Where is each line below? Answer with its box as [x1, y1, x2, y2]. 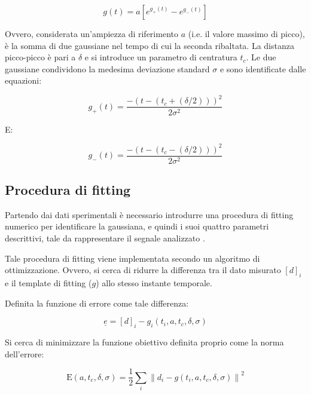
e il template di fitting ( [5, 277, 92, 289]
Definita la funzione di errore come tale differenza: [5, 296, 189, 309]
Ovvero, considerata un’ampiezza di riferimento [5, 27, 178, 39]
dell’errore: [5, 347, 44, 360]
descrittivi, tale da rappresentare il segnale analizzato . [5, 232, 205, 244]
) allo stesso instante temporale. [96, 277, 212, 289]
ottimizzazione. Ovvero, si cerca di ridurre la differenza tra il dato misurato [5, 264, 281, 276]
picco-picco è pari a [5, 51, 76, 63]
